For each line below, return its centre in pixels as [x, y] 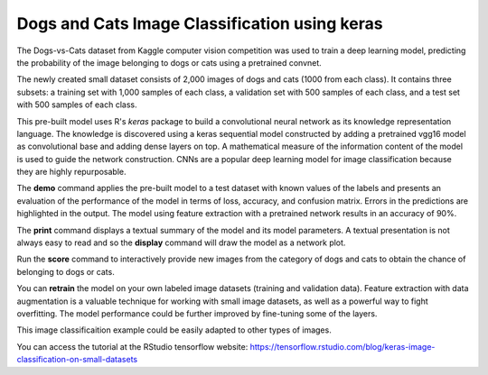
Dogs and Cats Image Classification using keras [200, 23]
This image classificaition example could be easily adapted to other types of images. [174, 330]
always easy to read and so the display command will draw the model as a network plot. [181, 242]
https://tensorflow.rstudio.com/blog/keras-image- [343, 346]
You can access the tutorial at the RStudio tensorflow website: [132, 346]
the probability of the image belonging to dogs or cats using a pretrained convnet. [169, 62]
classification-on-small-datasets [77, 360]
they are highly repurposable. [71, 172]
